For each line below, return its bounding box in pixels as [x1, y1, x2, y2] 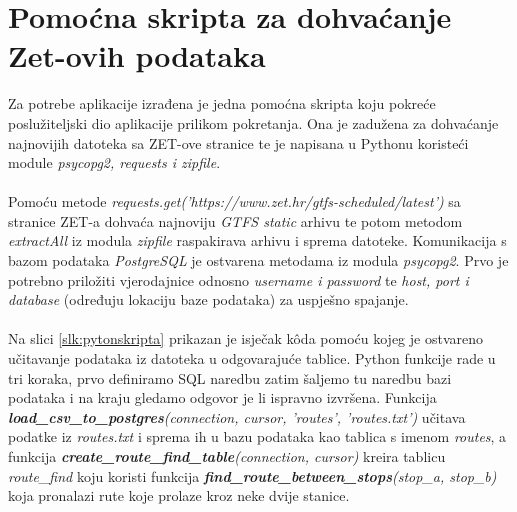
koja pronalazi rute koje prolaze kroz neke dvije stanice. [8, 485, 350, 506]
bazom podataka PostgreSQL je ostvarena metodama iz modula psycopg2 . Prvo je [8, 250, 509, 271]
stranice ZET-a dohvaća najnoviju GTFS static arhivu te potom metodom [8, 210, 463, 231]
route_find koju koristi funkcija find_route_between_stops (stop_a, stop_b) [8, 465, 497, 486]
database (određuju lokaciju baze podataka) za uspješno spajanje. [8, 289, 409, 310]
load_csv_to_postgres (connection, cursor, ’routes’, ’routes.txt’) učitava [8, 406, 466, 427]
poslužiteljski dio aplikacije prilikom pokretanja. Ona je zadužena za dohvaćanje [8, 112, 499, 133]
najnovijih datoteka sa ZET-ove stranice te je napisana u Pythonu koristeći [8, 132, 469, 153]
